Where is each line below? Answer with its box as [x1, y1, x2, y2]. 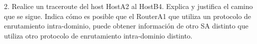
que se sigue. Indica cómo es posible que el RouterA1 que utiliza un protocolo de [4, 10, 251, 21]
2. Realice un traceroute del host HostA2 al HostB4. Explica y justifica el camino [4, 1, 253, 11]
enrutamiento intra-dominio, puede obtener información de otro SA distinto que [4, 20, 248, 31]
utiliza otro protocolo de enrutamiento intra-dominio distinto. [4, 30, 192, 40]
